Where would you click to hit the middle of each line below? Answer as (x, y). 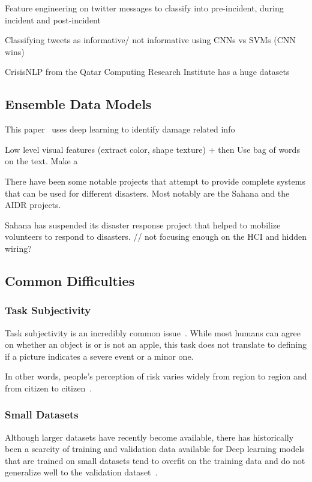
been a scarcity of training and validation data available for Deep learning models (155, 449)
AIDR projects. (33, 205)
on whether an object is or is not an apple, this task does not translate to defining (156, 344)
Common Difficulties (70, 280)
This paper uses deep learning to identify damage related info (120, 129)
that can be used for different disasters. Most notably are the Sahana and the (147, 193)
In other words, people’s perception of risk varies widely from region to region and (156, 376)
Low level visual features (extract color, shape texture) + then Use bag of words (152, 149)
